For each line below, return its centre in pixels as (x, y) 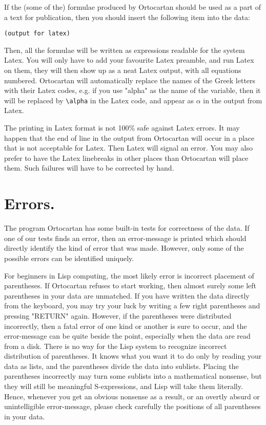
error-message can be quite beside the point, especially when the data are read (127, 336)
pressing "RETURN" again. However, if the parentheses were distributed (118, 315)
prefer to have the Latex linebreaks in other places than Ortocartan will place (126, 158)
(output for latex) (37, 34)
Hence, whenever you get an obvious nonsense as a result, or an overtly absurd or (132, 396)
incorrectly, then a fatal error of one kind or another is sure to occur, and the (126, 326)
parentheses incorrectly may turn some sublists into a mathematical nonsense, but (133, 376)
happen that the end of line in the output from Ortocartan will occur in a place (129, 137)
